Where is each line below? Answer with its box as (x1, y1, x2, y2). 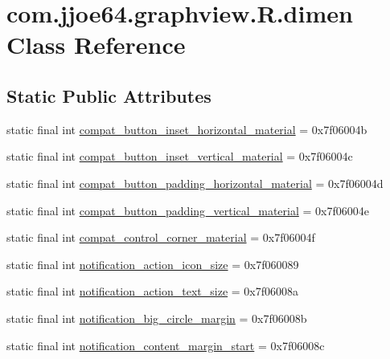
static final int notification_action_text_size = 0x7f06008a (6, 283, 299, 300)
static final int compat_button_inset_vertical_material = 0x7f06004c (6, 148, 353, 165)
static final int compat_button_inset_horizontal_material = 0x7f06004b (6, 120, 367, 137)
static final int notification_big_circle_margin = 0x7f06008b (6, 309, 307, 326)
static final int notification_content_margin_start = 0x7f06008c (6, 337, 325, 353)
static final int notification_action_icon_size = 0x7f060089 (6, 255, 299, 272)
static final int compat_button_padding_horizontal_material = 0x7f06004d (6, 174, 384, 191)
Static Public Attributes (6, 83, 211, 108)
